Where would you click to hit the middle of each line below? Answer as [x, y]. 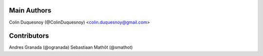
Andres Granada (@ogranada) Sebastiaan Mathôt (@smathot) [71, 47]
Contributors [29, 36]
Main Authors [30, 10]
